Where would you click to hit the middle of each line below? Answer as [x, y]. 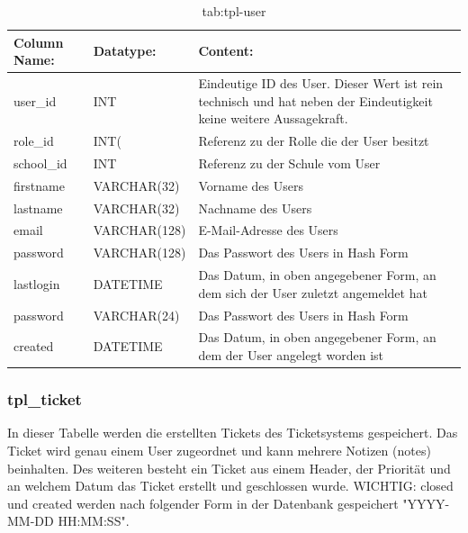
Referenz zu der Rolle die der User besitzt [314, 141]
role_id [34, 141]
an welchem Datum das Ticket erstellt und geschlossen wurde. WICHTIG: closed [230, 486]
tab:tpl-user [234, 11]
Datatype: [125, 51]
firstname [39, 185]
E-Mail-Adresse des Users [268, 230]
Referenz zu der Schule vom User [289, 163]
